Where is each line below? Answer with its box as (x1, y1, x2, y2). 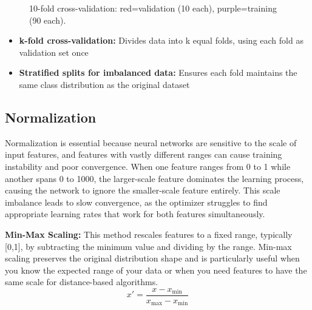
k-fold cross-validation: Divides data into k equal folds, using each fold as (19, 34, 304, 47)
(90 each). (29, 13, 66, 26)
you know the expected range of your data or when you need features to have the (5, 263, 307, 276)
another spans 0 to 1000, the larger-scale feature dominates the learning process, (5, 172, 304, 184)
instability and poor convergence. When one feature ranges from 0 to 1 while (5, 160, 291, 172)
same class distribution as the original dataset (19, 78, 190, 90)
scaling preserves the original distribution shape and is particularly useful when (5, 252, 300, 265)
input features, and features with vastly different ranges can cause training (5, 148, 282, 161)
